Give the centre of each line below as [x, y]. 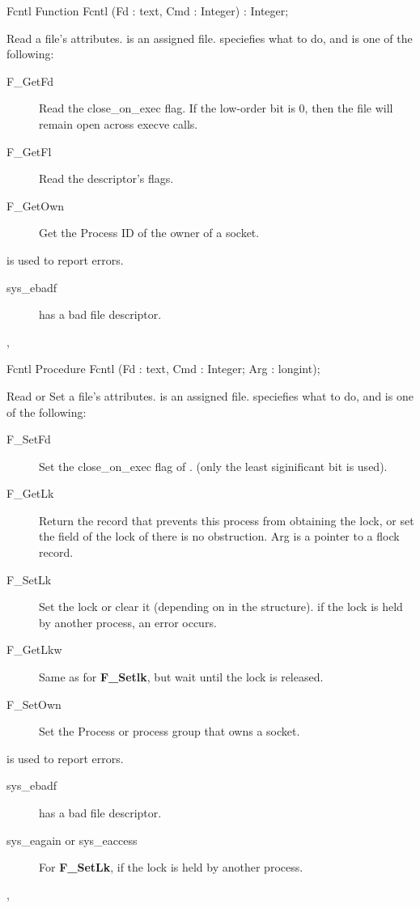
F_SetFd [29, 439]
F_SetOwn [34, 704]
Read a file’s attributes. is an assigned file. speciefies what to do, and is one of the [210, 38]
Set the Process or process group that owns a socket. [170, 731]
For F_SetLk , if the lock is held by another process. [171, 867]
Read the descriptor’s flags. [106, 178]
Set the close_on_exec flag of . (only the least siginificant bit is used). [213, 466]
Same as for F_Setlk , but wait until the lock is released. [181, 677]
